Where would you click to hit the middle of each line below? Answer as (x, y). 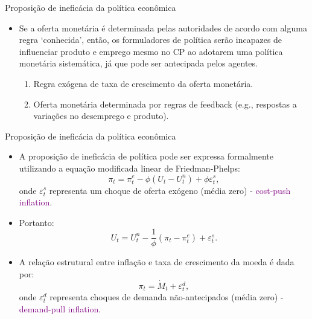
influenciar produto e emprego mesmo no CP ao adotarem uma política (151, 51)
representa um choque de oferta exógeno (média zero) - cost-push (170, 190)
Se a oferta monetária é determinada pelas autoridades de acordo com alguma (163, 27)
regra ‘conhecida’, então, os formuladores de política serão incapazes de (151, 40)
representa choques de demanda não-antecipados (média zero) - (167, 296)
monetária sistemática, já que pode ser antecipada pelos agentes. (138, 63)
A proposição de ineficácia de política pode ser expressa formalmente (146, 156)
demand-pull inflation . (60, 308)
